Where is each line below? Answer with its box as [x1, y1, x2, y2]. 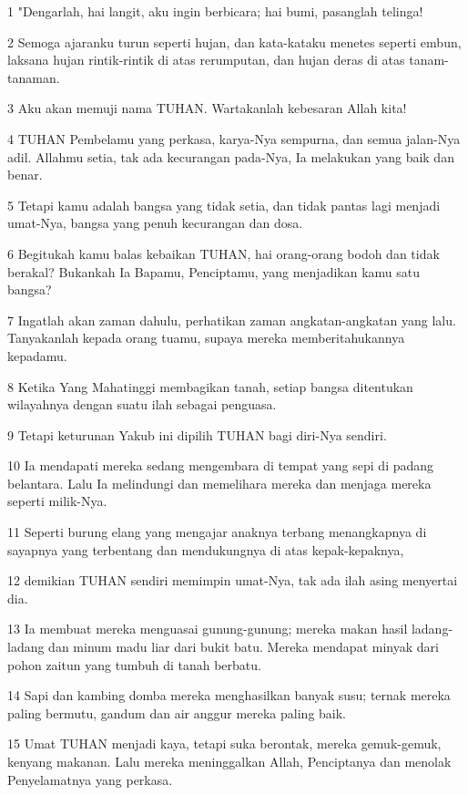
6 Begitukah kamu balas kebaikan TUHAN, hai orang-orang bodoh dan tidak [7, 243, 440, 263]
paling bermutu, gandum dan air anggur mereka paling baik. [7, 703, 347, 722]
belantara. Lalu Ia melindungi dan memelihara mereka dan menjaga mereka [7, 473, 432, 492]
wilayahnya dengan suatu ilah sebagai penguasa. [7, 395, 277, 414]
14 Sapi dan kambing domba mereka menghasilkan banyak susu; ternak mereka [7, 686, 451, 705]
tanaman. [7, 67, 60, 87]
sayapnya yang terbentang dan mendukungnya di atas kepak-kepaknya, [7, 540, 404, 559]
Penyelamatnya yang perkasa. [7, 769, 173, 789]
